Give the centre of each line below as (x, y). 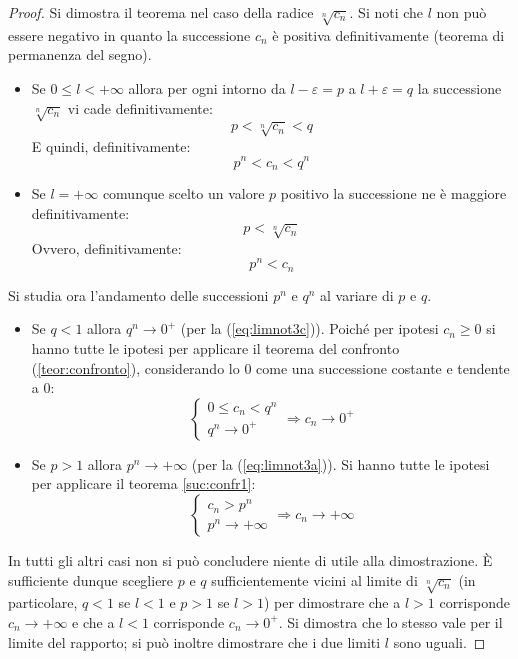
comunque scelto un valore (183, 192)
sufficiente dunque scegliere (91, 579)
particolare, (43, 602)
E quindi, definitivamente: (111, 145)
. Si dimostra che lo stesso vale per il (390, 621)
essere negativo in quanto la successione (129, 34)
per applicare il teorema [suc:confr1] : (143, 483)
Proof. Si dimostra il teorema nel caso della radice (161, 12)
